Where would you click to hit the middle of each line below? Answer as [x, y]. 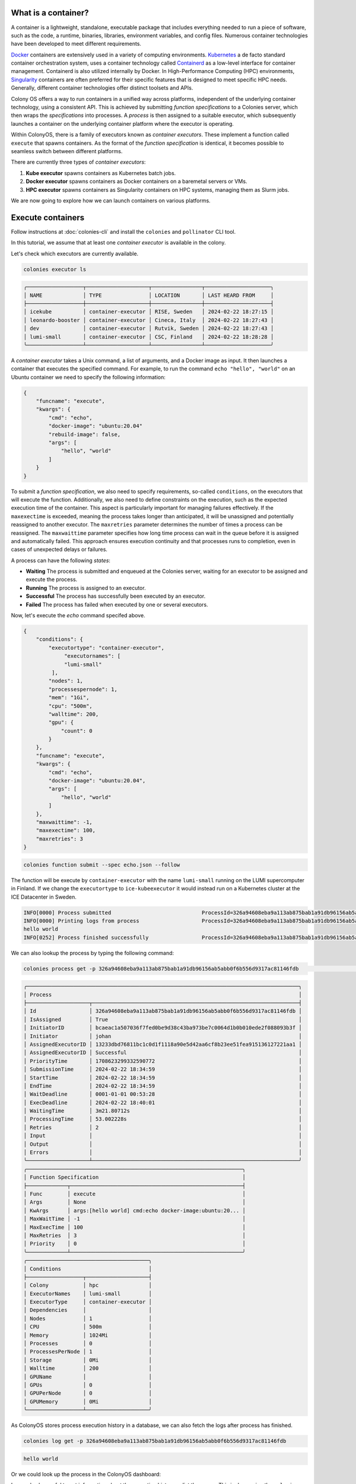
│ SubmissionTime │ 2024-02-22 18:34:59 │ [163, 1069]
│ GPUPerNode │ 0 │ [88, 1393]
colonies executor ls [55, 269]
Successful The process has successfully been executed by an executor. [116, 596]
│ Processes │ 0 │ [88, 1344]
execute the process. [52, 579]
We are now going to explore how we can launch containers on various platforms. [111, 200]
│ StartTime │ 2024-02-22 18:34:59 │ [163, 1078]
